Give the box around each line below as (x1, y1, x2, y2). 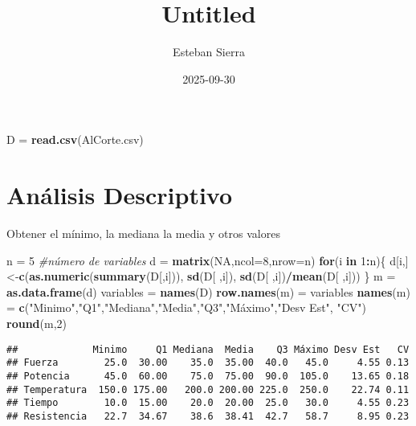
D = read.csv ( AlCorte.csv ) (6, 131, 144, 148)
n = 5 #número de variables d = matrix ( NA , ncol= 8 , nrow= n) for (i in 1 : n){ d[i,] (6, 252, 409, 268)
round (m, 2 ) (6, 315, 67, 331)
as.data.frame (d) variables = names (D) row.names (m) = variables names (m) (6, 283, 410, 300)
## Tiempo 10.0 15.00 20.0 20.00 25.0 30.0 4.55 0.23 (6, 397, 410, 409)
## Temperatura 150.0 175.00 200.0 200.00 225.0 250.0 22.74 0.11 (6, 383, 410, 395)
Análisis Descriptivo (6, 178, 233, 211)
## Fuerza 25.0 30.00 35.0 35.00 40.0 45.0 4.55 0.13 (6, 357, 410, 369)
